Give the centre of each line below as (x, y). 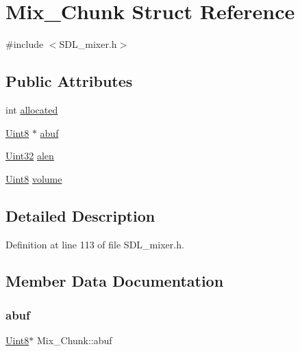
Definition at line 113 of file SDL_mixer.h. (95, 244)
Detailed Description (80, 215)
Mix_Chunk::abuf (74, 340)
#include (25, 44)
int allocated (32, 109)
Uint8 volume (34, 178)
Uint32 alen (30, 156)
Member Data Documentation (115, 281)
